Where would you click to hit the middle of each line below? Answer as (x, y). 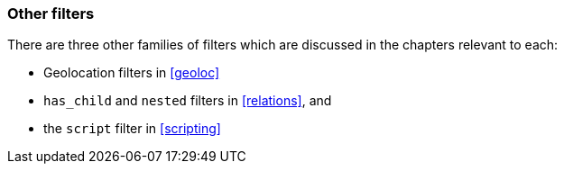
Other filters (51, 13)
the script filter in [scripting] (132, 129)
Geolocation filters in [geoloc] (132, 73)
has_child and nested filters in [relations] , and (188, 101)
